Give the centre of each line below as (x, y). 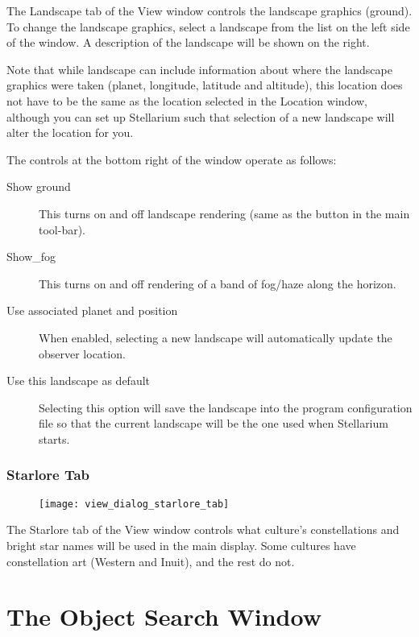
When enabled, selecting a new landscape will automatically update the (216, 337)
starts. (54, 438)
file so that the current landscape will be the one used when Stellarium (214, 423)
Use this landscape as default (79, 381)
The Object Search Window (164, 616)
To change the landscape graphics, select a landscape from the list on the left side (208, 26)
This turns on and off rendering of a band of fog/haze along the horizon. (218, 283)
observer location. (82, 353)
